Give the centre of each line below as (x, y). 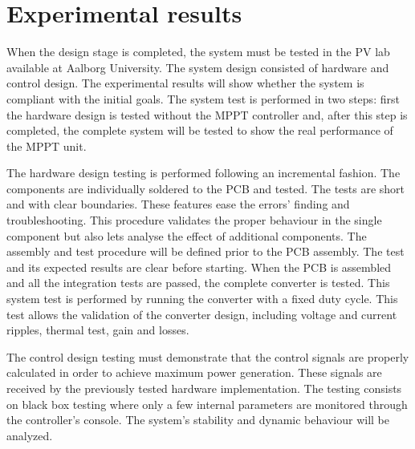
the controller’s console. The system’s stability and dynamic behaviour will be (198, 420)
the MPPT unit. (47, 146)
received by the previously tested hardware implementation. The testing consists (204, 388)
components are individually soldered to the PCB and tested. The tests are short (206, 188)
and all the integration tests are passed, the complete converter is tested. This (198, 283)
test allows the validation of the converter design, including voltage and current (202, 314)
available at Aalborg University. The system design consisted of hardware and (198, 67)
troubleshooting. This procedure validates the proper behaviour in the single (194, 220)
